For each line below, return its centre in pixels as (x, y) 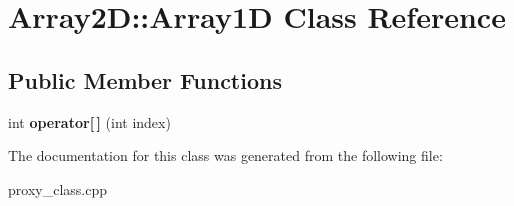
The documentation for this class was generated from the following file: (225, 155)
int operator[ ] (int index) (89, 121)
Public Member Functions (145, 79)
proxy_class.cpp (57, 188)
